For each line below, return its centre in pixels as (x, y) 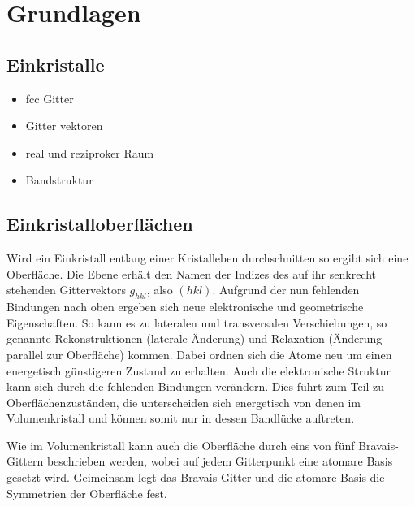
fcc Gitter (50, 98)
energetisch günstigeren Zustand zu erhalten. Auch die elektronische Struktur (199, 370)
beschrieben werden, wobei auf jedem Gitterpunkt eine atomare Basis (220, 461)
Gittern (25, 461)
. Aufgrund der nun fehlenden (286, 290)
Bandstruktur (59, 180)
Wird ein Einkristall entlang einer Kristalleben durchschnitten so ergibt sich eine (207, 258)
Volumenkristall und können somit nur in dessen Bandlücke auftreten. (181, 418)
